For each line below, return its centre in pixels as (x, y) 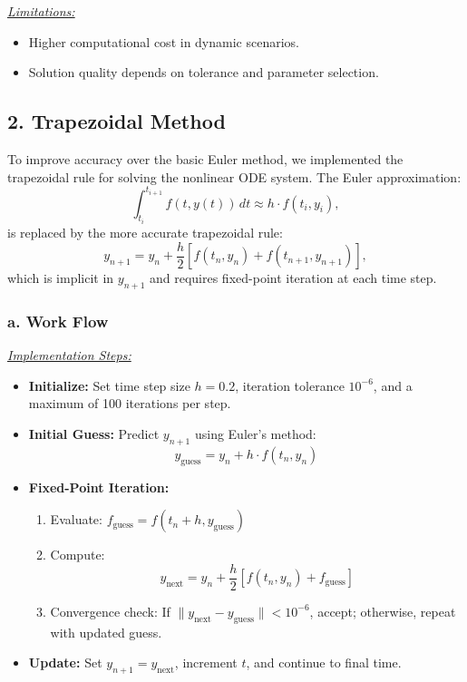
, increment (206, 663)
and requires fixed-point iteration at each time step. (293, 278)
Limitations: (41, 11)
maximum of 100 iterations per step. (130, 403)
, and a (393, 385)
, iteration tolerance (290, 385)
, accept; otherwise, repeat (383, 611)
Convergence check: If (110, 611)
